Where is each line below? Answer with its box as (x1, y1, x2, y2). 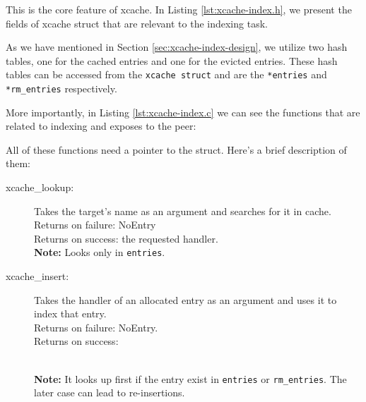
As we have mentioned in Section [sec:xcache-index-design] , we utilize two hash (6, 39, 348, 54)
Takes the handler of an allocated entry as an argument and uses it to (34, 292, 337, 307)
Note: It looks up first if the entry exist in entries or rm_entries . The (34, 371, 347, 386)
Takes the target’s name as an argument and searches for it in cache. (34, 203, 331, 218)
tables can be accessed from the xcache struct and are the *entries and (6, 67, 327, 82)
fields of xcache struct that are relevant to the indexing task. (6, 16, 268, 30)
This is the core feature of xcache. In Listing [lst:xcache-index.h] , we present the (6, 2, 352, 16)
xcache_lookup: (6, 180, 74, 195)
